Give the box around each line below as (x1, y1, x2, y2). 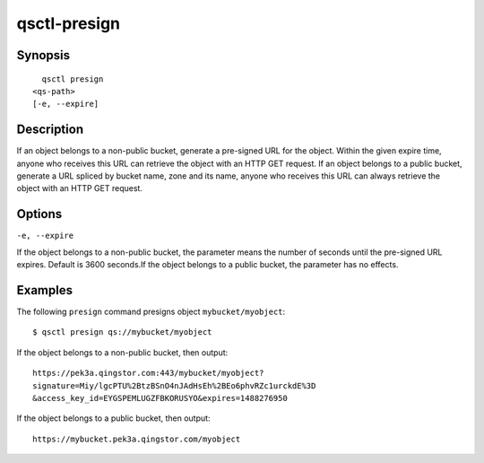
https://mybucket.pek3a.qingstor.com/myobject (32, 433, 241, 444)
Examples (16, 283, 73, 298)
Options (16, 206, 63, 222)
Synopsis (16, 48, 71, 63)
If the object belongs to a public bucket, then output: (16, 413, 211, 424)
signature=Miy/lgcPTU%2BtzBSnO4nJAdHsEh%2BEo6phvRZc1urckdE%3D (32, 380, 316, 390)
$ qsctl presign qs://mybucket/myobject (32, 328, 212, 337)
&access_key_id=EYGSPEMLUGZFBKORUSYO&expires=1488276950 (32, 393, 289, 403)
